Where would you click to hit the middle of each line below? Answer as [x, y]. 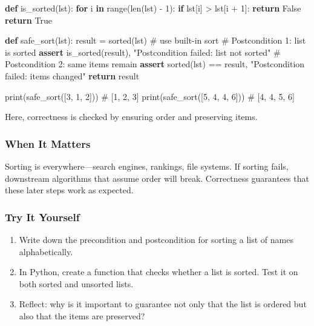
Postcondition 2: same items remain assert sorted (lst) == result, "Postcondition [155, 64]
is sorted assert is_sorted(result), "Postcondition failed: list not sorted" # [143, 52]
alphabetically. [46, 251]
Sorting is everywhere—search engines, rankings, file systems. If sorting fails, [147, 166]
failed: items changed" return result [72, 75]
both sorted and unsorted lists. [76, 283]
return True [28, 20]
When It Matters [48, 143]
